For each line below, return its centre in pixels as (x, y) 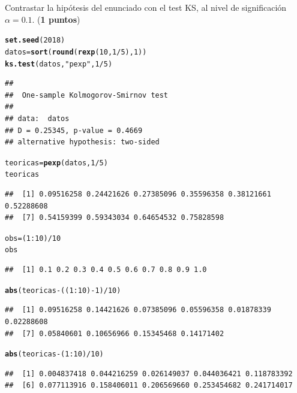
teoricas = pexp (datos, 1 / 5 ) (56, 163)
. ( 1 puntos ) (56, 19)
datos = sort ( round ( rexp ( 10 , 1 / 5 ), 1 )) (76, 52)
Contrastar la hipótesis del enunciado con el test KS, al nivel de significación (146, 7)
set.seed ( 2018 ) (35, 40)
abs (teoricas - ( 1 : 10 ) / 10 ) (54, 354)
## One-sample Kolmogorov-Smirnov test (87, 95)
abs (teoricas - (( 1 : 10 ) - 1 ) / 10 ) (63, 290)
